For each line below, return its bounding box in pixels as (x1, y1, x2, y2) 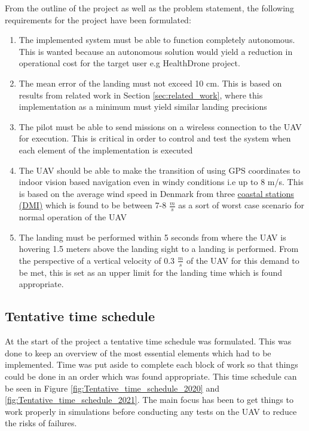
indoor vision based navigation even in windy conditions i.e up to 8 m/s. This (19, 176, 304, 188)
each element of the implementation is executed (19, 143, 193, 156)
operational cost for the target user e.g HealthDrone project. (19, 57, 240, 69)
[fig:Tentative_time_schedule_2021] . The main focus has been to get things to (5, 393, 293, 406)
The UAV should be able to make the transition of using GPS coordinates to (19, 164, 301, 176)
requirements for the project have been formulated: (5, 13, 191, 26)
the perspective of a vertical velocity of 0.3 (19, 254, 175, 266)
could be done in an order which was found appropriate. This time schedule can (5, 370, 297, 382)
